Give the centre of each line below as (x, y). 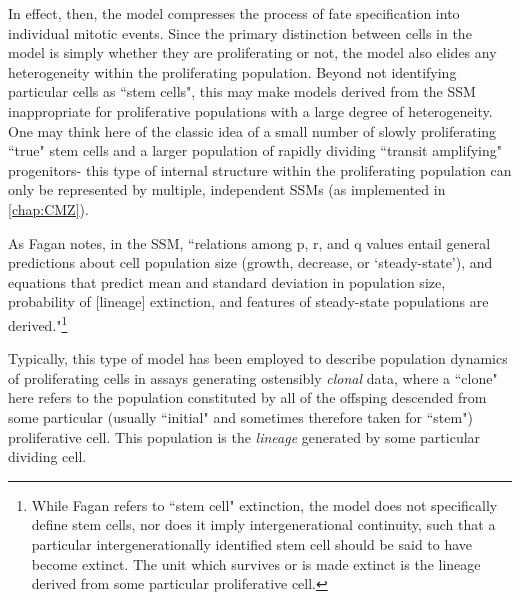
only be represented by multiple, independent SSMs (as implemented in (227, 189)
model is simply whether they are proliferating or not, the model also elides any (252, 52)
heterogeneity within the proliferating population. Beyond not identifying (232, 71)
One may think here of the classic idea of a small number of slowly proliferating (252, 130)
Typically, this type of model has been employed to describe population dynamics (258, 358)
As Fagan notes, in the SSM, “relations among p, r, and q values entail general (249, 242)
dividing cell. (47, 456)
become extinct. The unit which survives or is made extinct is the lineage (256, 563)
